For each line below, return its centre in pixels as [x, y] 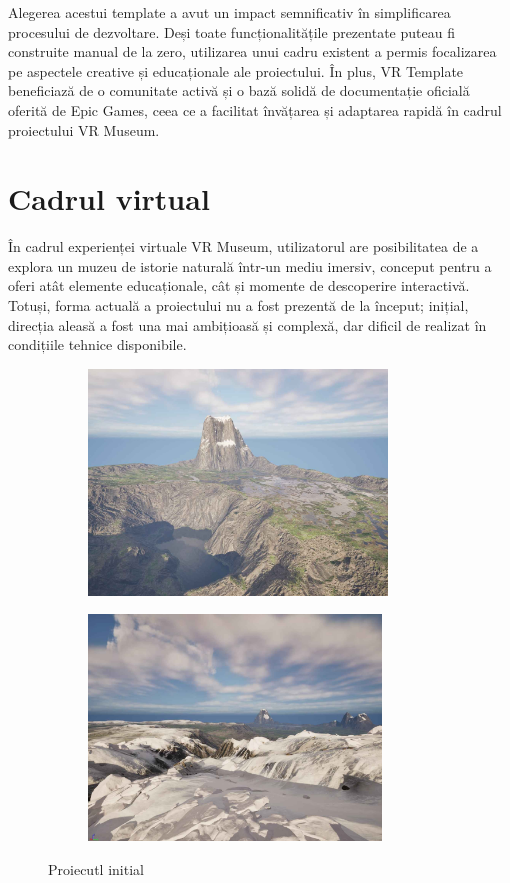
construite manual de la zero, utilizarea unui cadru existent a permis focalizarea [252, 51]
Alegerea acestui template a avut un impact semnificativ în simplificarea [229, 12]
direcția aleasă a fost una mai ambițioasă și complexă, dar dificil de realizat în [247, 324]
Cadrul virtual [109, 198]
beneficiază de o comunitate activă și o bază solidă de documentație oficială [239, 90]
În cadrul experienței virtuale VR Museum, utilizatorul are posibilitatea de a [243, 246]
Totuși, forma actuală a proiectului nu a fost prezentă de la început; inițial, [238, 305]
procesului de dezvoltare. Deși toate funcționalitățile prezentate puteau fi [231, 31]
